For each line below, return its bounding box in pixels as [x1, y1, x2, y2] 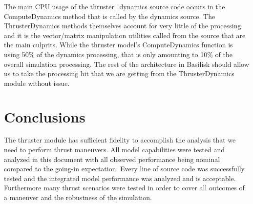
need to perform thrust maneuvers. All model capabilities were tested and [4, 144, 225, 155]
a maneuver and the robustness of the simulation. [4, 192, 152, 203]
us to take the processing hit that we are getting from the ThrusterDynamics [4, 68, 234, 79]
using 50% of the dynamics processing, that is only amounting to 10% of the [4, 49, 232, 59]
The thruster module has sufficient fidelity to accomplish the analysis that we [4, 135, 236, 145]
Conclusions [4, 106, 85, 126]
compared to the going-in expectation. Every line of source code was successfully [4, 163, 245, 174]
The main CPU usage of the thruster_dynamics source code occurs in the [4, 1, 225, 11]
